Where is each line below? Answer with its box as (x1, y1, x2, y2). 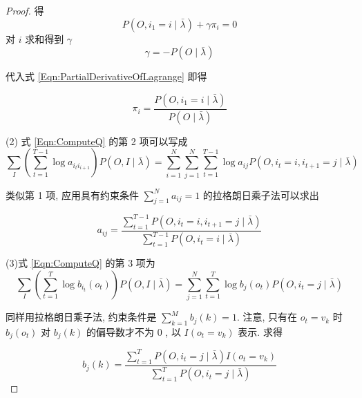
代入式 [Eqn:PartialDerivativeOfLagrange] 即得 (6, 69, 207, 84)
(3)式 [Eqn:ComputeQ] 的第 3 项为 (6, 256, 155, 270)
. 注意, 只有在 (236, 310, 297, 324)
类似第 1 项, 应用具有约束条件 (6, 187, 139, 202)
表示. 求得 (238, 324, 283, 339)
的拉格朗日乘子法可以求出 (202, 187, 319, 202)
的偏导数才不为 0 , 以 (86, 324, 181, 339)
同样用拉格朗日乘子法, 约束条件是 (6, 310, 157, 324)
